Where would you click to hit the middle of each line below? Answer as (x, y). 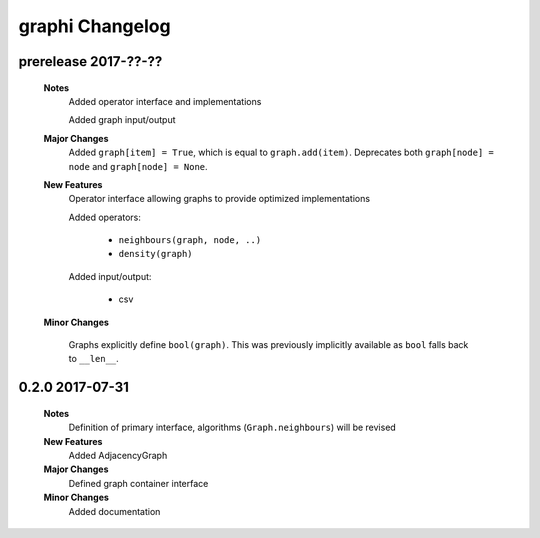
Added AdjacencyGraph (118, 455)
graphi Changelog (94, 26)
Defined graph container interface (138, 483)
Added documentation (114, 511)
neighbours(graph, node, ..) (190, 240)
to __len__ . (93, 359)
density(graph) (156, 254)
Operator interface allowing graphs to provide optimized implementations (219, 199)
